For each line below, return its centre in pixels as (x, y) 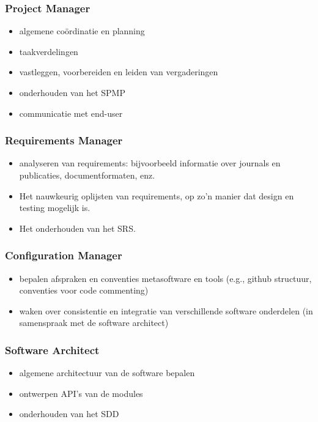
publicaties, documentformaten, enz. (87, 175)
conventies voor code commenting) (84, 290)
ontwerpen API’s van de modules (81, 393)
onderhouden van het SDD (69, 414)
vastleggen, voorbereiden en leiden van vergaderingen (119, 72)
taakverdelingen (49, 51)
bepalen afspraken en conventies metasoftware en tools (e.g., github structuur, (165, 278)
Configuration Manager (64, 255)
